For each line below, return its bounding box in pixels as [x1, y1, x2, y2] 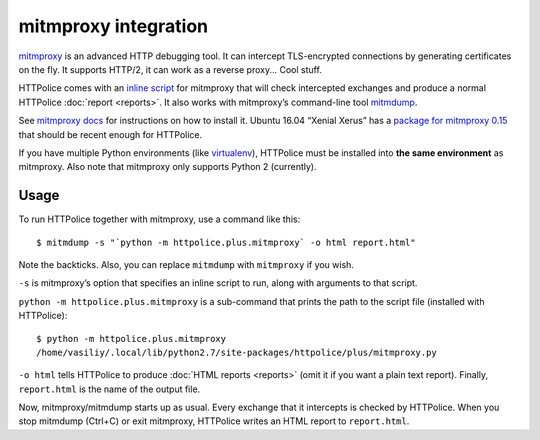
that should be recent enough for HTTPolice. [18, 128, 203, 140]
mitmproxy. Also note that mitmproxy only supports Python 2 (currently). [18, 161, 317, 173]
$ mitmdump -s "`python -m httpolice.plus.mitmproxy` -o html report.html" [36, 236, 416, 248]
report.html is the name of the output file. [18, 383, 201, 395]
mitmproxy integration [18, 15, 209, 37]
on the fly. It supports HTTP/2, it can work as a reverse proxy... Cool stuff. [18, 63, 322, 75]
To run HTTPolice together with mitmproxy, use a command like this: [18, 213, 301, 225]
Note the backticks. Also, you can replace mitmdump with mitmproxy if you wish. [18, 258, 355, 270]
